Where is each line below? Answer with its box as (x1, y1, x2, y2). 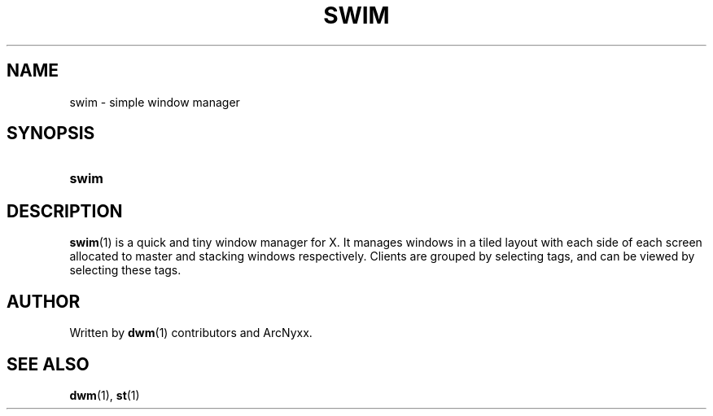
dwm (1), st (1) (69, 388, 140, 402)
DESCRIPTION (7, 200, 123, 221)
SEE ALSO (7, 353, 90, 374)
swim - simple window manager (69, 94, 240, 109)
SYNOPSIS (7, 123, 95, 144)
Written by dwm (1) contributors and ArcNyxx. (69, 326, 313, 340)
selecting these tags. (69, 263, 182, 278)
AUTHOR (7, 291, 81, 312)
